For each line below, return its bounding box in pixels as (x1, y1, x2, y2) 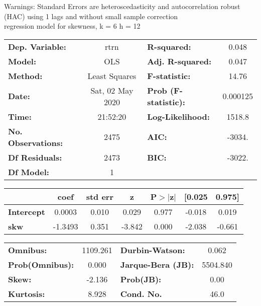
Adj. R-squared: (147, 55, 212, 67)
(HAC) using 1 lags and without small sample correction (4, 11, 178, 21)
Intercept (8, 205, 45, 217)
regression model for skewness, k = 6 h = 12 (4, 21, 141, 31)
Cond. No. (120, 287, 162, 299)
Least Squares (87, 69, 137, 82)
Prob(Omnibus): (8, 258, 74, 270)
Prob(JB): (120, 273, 162, 285)
